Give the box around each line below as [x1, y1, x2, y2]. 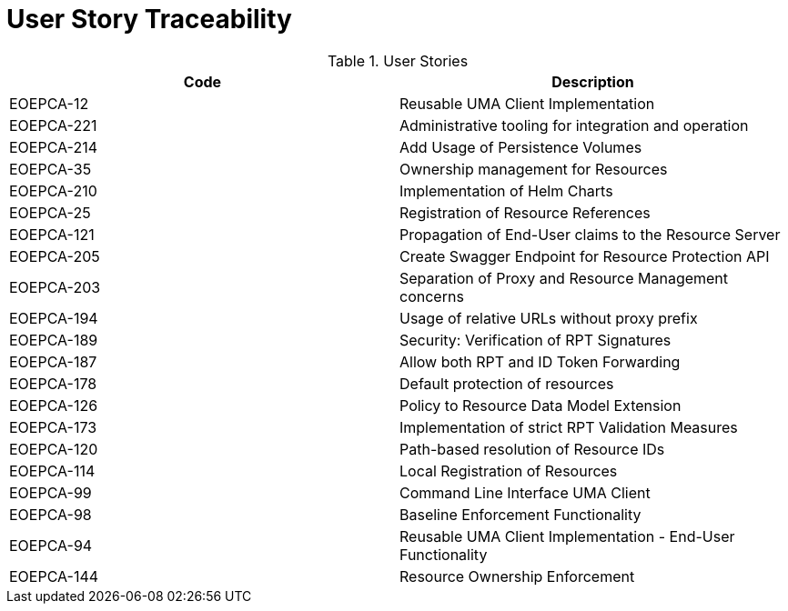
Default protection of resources [399, 374, 614, 393]
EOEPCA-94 [9, 536, 93, 555]
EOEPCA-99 [9, 483, 92, 502]
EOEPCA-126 [9, 396, 98, 415]
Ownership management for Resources [399, 159, 668, 178]
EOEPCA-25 [9, 203, 91, 222]
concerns [399, 286, 464, 305]
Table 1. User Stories [327, 51, 469, 70]
